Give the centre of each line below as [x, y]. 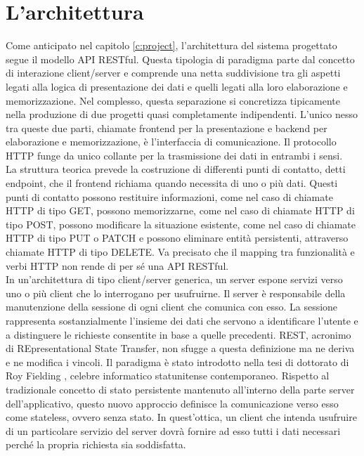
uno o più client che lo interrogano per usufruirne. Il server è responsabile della [176, 293]
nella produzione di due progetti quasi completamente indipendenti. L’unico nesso [182, 114]
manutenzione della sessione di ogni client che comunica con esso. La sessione [172, 307]
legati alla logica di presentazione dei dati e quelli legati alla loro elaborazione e [177, 86]
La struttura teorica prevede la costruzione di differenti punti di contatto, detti [176, 169]
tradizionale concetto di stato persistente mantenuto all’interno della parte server [180, 389]
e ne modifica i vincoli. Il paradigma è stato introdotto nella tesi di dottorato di [177, 361]
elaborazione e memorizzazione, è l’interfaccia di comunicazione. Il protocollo [171, 142]
